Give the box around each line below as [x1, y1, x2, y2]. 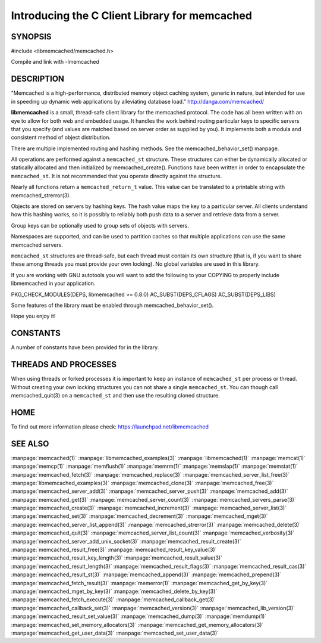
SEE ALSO [11, 439, 49, 449]
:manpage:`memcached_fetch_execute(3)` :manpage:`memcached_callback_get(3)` [11, 596, 216, 603]
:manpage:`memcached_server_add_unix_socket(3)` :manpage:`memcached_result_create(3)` [11, 538, 241, 545]
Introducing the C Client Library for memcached [11, 9, 253, 22]
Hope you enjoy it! [11, 313, 56, 320]
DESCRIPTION [11, 74, 65, 84]
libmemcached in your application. [11, 280, 96, 287]
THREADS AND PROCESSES [11, 359, 117, 369]
